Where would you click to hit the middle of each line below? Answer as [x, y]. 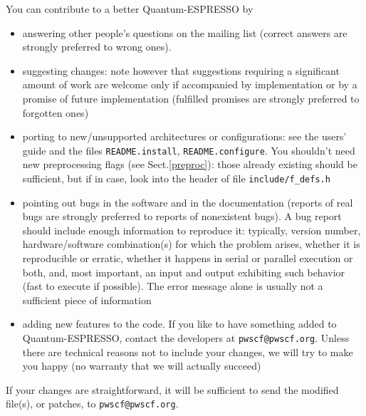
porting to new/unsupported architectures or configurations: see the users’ [184, 136]
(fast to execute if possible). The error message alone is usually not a [173, 286]
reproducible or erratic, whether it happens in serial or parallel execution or [188, 258]
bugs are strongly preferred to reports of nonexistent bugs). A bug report [182, 216]
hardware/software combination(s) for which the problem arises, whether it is [191, 244]
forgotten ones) [56, 112]
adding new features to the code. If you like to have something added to [179, 324]
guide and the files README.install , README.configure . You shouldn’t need [189, 150]
